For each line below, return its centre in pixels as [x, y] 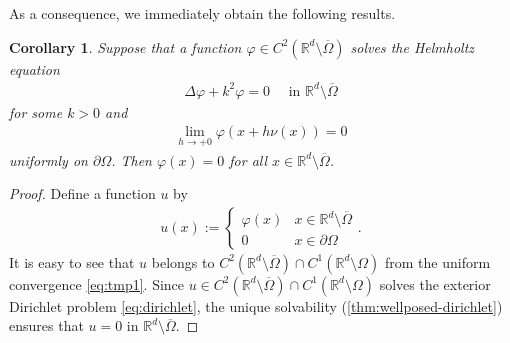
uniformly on [48, 159]
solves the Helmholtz [412, 46]
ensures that [46, 325]
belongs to [183, 261]
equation [34, 68]
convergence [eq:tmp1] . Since [97, 283]
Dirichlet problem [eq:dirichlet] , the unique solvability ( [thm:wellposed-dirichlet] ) [256, 305]
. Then [131, 159]
